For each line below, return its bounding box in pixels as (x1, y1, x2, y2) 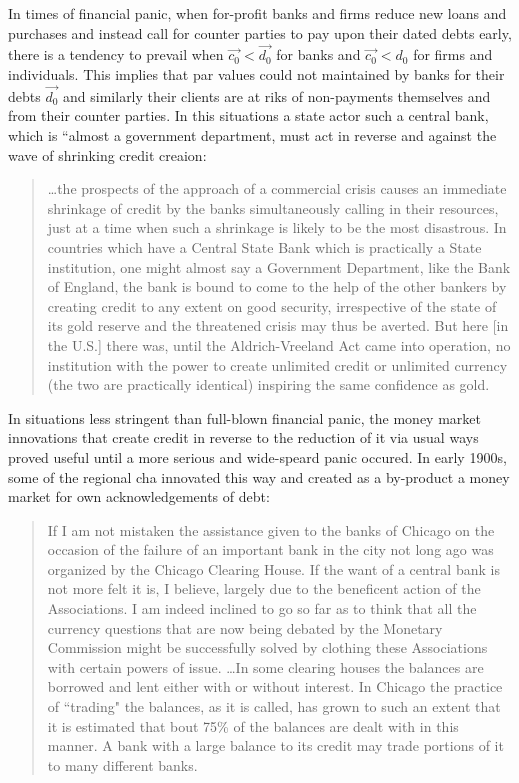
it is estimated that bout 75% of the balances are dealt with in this (47, 715, 459, 736)
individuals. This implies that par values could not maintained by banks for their (8, 64, 505, 84)
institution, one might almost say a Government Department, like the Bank (47, 256, 511, 277)
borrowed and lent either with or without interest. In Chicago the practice (47, 676, 503, 697)
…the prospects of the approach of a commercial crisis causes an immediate (47, 178, 507, 199)
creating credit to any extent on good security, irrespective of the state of (47, 295, 497, 316)
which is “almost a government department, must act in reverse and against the (8, 125, 497, 145)
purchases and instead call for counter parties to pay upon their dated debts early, (8, 22, 512, 43)
